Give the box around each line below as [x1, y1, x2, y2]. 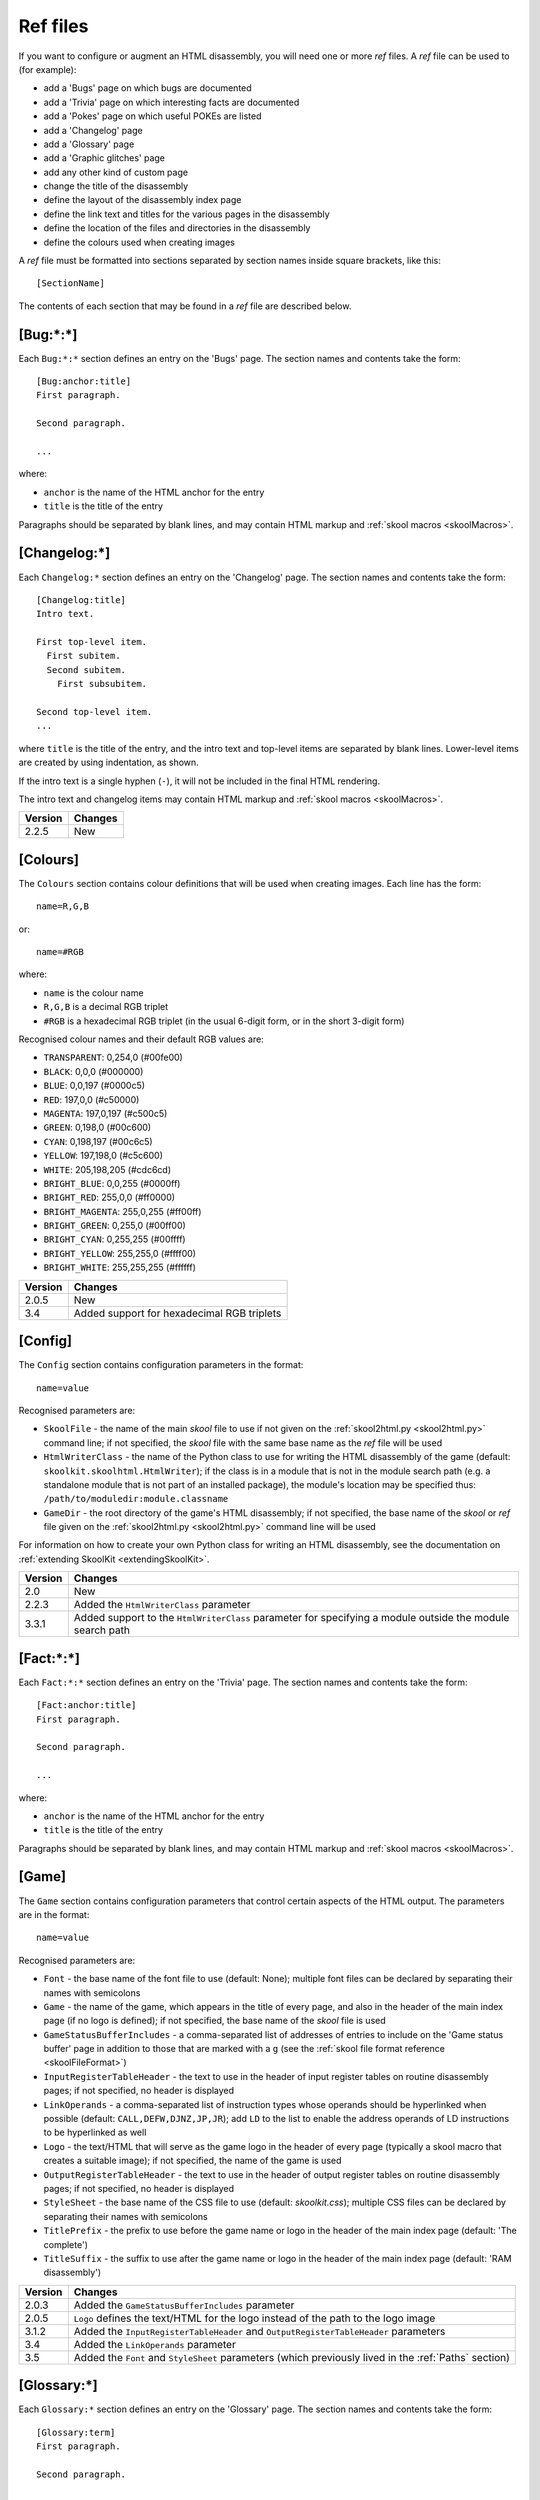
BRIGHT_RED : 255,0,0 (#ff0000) [43, 1191, 175, 1204]
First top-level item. [36, 636, 148, 648]
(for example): [18, 63, 77, 75]
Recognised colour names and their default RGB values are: [18, 1033, 264, 1045]
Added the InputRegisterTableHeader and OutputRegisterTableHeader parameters [73, 2324, 446, 2338]
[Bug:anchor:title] [36, 376, 132, 387]
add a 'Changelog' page [43, 124, 144, 136]
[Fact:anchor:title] [36, 1700, 137, 1711]
